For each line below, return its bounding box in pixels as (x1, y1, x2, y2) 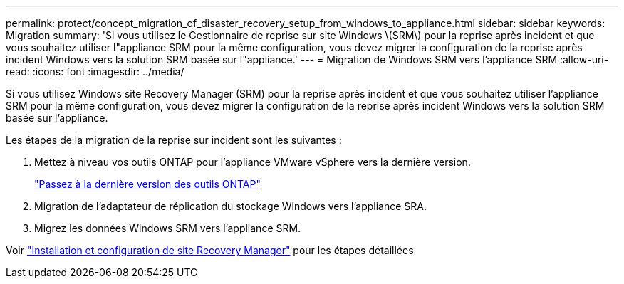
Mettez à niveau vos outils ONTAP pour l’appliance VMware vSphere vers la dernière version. (34, 156, 471, 168)
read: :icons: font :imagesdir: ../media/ (6, 65, 184, 78)
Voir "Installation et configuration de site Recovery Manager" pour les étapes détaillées (6, 244, 414, 256)
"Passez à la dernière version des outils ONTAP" (34, 178, 261, 190)
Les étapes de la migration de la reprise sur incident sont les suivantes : (6, 134, 342, 146)
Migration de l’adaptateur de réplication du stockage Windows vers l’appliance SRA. (34, 200, 427, 212)
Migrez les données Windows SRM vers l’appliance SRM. (34, 222, 301, 234)
